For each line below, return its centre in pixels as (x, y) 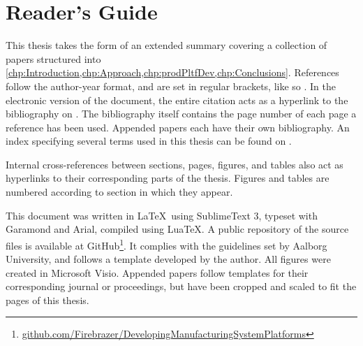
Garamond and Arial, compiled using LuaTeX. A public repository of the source (177, 229)
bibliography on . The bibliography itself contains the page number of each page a (181, 114)
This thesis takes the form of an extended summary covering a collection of (166, 45)
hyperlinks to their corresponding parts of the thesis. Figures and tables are (168, 178)
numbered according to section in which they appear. (119, 192)
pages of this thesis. (47, 300)
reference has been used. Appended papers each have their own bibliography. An (178, 127)
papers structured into (53, 58)
